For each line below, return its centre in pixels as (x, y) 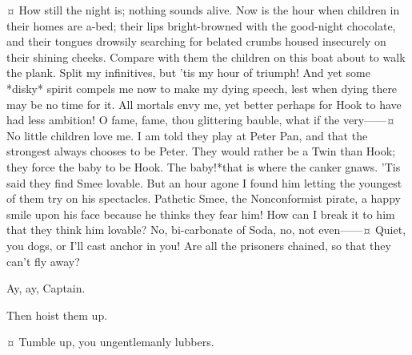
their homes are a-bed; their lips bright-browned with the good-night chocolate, (201, 25)
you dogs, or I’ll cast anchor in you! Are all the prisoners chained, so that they (199, 245)
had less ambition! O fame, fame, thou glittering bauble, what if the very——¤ (201, 120)
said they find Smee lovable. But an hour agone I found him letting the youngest (204, 182)
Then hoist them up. (57, 315)
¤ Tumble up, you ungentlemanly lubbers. (110, 342)
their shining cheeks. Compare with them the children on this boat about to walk (206, 56)
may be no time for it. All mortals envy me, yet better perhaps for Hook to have (204, 104)
